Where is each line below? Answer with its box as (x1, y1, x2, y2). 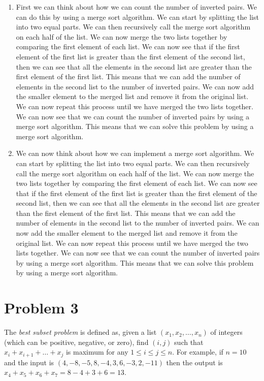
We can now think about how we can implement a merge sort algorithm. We (16, 148, 254, 158)
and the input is (4, 357, 54, 367)
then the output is (166, 357, 223, 367)
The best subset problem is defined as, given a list (4, 327, 157, 337)
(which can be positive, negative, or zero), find (4, 336, 149, 347)
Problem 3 (4, 297, 79, 318)
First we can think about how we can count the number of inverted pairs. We (16, 2, 257, 12)
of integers (210, 327, 243, 337)
